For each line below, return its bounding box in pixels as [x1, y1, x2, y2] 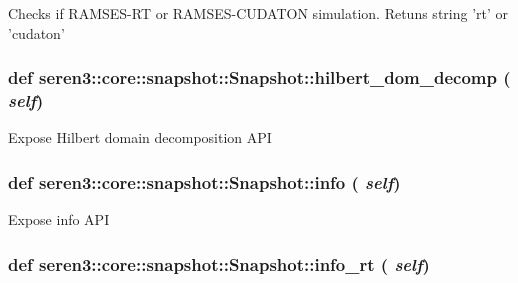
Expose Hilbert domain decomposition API [8, 127, 272, 148]
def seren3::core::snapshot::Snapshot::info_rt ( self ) [8, 251, 430, 276]
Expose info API [8, 209, 110, 230]
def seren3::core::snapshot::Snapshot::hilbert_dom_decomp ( [8, 65, 511, 90]
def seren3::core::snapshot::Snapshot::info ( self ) [8, 169, 401, 194]
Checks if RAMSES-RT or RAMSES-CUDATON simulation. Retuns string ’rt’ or [8, 3, 509, 23]
